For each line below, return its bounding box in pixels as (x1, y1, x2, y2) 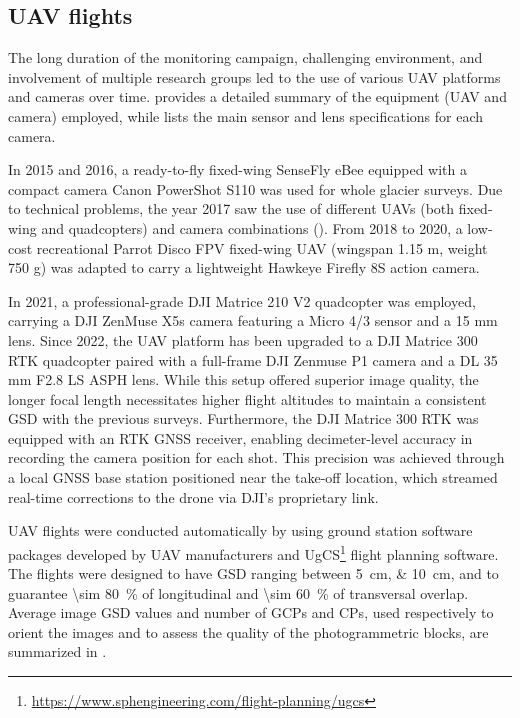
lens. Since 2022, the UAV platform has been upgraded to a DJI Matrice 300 (8, 329, 478, 350)
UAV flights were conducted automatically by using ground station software (8, 520, 473, 541)
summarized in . (8, 641, 107, 662)
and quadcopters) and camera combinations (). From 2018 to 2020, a (41, 217, 463, 238)
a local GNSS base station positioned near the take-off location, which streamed (8, 467, 498, 488)
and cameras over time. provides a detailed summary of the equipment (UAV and (8, 86, 507, 107)
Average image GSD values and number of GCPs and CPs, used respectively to (8, 602, 494, 623)
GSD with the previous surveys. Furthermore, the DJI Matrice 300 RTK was (8, 408, 479, 429)
